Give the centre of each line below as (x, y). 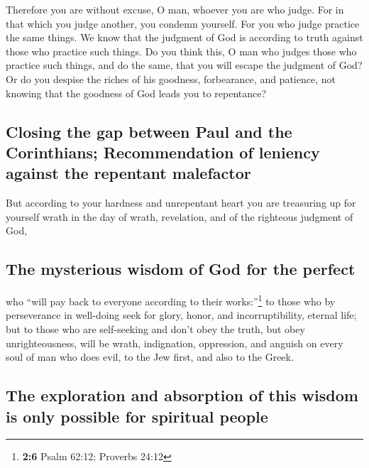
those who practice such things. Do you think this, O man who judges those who (181, 51)
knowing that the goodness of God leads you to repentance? (136, 93)
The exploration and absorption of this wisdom (182, 395)
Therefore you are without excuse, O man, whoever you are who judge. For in (175, 9)
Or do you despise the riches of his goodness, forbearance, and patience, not (171, 78)
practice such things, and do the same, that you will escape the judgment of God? (184, 65)
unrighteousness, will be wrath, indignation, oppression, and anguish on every (175, 343)
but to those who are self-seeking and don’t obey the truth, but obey (155, 328)
